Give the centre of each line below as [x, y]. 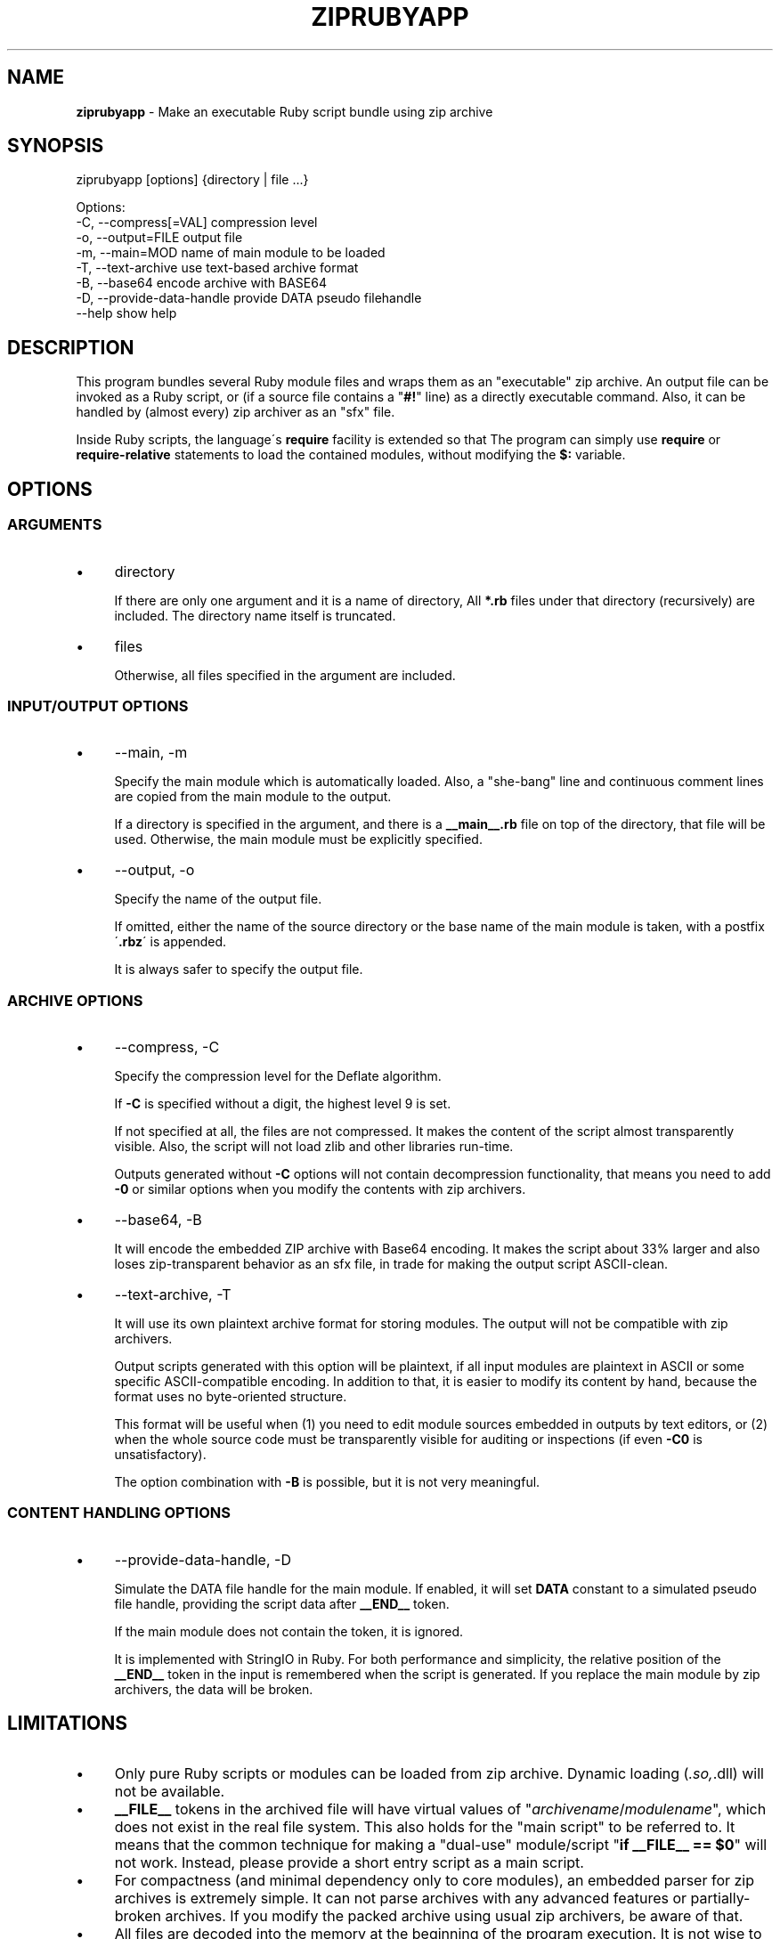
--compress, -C [167, 1047]
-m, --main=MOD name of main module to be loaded [231, 253]
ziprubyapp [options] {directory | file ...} [192, 180]
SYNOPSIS [56, 146]
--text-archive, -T [173, 1294]
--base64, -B [158, 1220]
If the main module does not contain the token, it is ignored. [289, 1631]
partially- [720, 1898]
